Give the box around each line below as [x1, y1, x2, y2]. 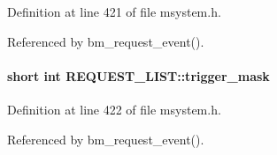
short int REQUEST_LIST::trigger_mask [7, 66, 270, 85]
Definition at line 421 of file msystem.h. [7, 3, 221, 20]
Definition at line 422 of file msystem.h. [7, 100, 221, 118]
